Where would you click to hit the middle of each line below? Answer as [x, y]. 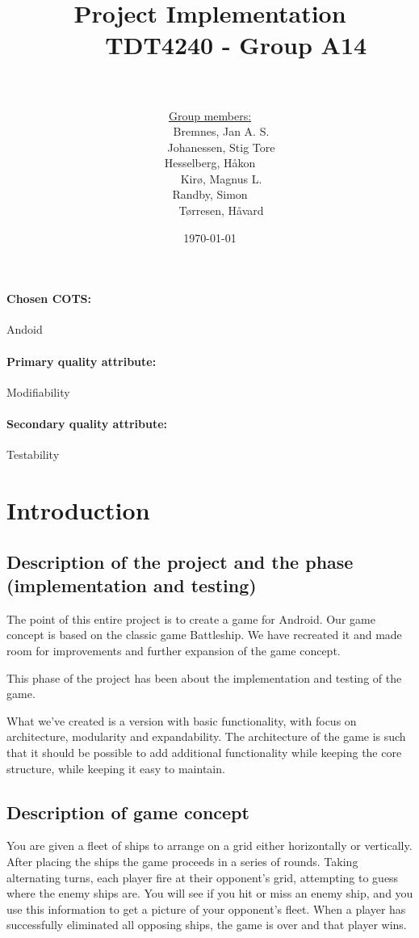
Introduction [78, 510]
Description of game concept [128, 812]
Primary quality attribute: [82, 361]
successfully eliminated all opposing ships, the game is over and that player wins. [207, 925]
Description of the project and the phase [180, 561]
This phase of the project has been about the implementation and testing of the [204, 677]
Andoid [25, 329]
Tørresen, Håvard [221, 210]
